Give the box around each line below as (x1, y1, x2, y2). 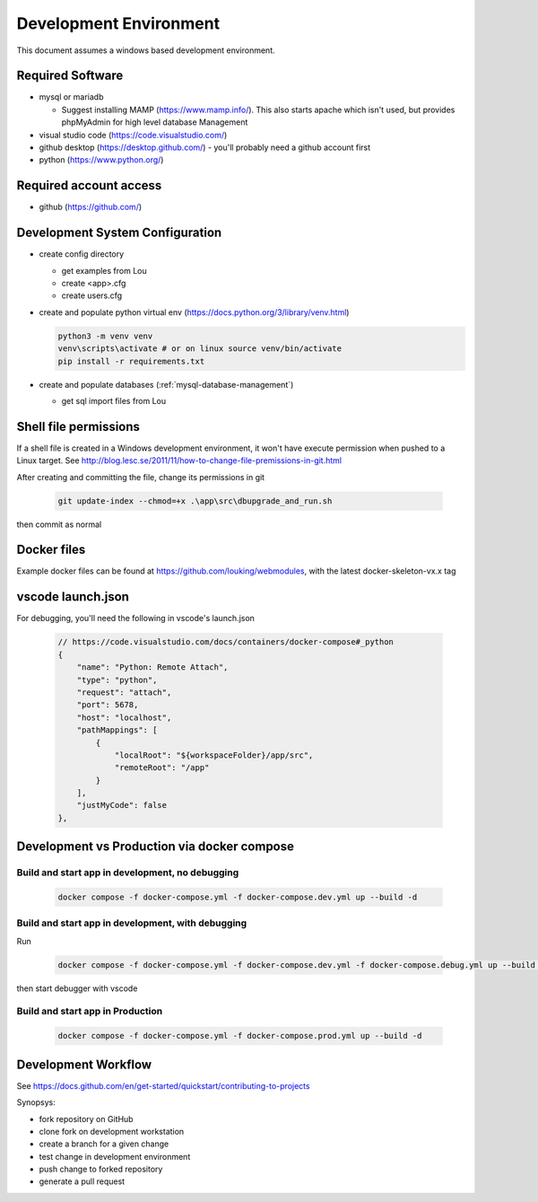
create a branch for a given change (39, 1138, 169, 1149)
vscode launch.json (16, 589, 130, 605)
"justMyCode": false (76, 800, 168, 811)
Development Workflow (16, 1057, 152, 1072)
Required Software (16, 68, 124, 83)
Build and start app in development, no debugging (16, 866, 239, 879)
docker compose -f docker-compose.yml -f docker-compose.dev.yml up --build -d (57, 892, 418, 902)
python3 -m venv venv (57, 330, 153, 341)
